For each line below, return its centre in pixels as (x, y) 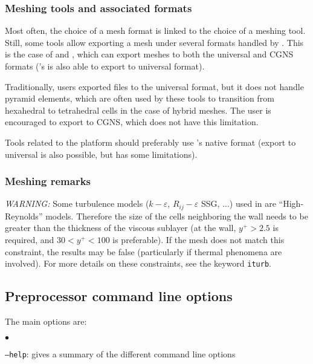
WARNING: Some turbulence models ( (77, 203)
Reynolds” (24, 216)
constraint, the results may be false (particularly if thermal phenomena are (144, 251)
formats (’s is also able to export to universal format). (105, 66)
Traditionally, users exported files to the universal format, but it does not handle (154, 86)
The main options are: (46, 321)
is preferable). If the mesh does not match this (198, 240)
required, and (30, 240)
